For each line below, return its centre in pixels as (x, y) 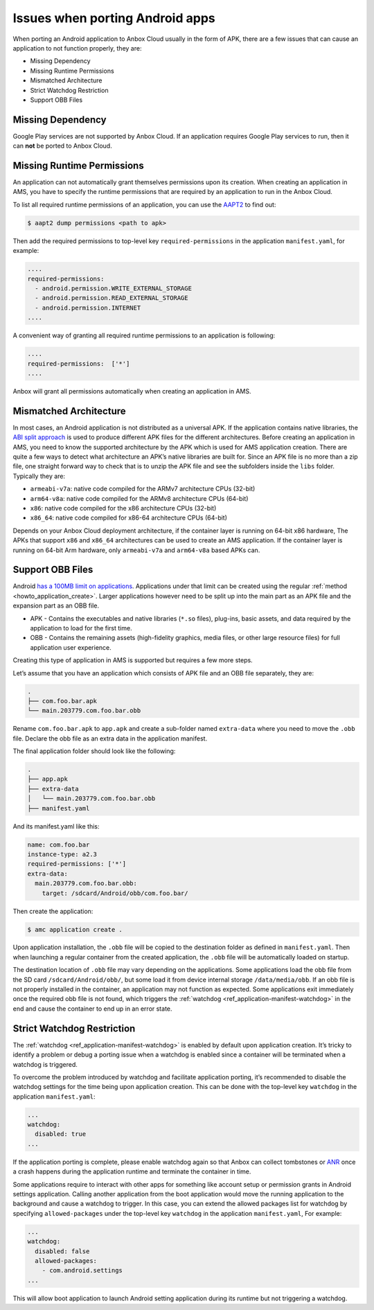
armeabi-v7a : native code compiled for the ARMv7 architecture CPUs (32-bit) (143, 489)
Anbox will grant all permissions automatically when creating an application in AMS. (132, 391)
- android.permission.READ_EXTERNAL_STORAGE (112, 298)
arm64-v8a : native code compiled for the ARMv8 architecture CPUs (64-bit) (139, 498)
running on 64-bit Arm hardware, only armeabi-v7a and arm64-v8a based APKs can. (136, 550)
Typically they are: (39, 476)
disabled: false (62, 1251)
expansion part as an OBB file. (56, 605)
